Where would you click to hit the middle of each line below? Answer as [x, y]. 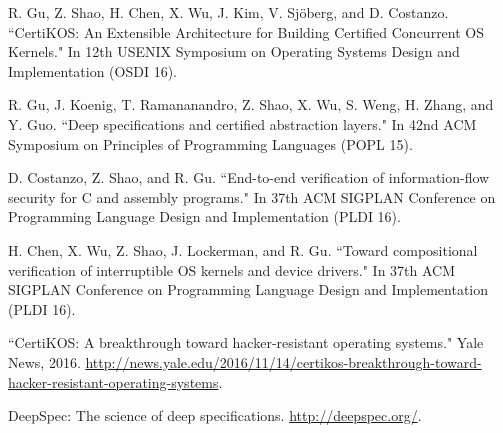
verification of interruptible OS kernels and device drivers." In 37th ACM [232, 269]
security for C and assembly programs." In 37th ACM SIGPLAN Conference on [252, 196]
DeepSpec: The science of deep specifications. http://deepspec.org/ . [215, 415]
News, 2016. [44, 361]
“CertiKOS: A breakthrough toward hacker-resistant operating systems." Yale [246, 342]
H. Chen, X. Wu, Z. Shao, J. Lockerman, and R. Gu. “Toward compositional [243, 249]
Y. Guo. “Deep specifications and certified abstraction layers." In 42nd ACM [242, 123]
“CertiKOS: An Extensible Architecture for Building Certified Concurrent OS [246, 31]
